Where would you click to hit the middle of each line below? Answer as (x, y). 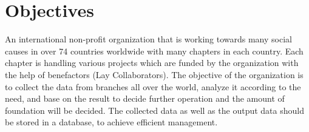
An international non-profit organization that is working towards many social (148, 39)
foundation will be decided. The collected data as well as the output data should (154, 110)
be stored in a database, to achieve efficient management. (111, 122)
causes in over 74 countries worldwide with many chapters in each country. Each (154, 51)
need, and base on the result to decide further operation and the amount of (145, 98)
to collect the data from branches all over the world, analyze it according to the (153, 86)
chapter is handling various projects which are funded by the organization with (152, 63)
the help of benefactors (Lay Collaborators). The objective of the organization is (154, 74)
